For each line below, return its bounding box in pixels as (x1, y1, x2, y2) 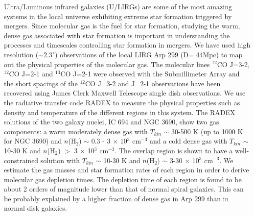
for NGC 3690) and (4, 136, 62, 146)
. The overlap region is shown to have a (115, 145, 233, 155)
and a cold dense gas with (150, 136, 228, 146)
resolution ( (4, 49, 39, 59)
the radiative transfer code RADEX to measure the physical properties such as (4, 97, 240, 107)
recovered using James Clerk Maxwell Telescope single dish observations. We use (4, 88, 246, 98)
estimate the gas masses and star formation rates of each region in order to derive (4, 165, 249, 175)
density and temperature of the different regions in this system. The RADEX (4, 107, 235, 117)
